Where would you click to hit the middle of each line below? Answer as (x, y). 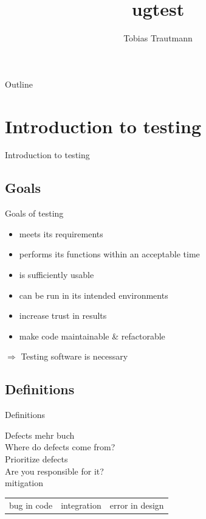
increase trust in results (63, 315)
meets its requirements (61, 233)
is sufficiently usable (57, 275)
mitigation (24, 483)
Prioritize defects (36, 458)
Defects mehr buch (40, 435)
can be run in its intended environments (94, 295)
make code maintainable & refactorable (92, 336)
